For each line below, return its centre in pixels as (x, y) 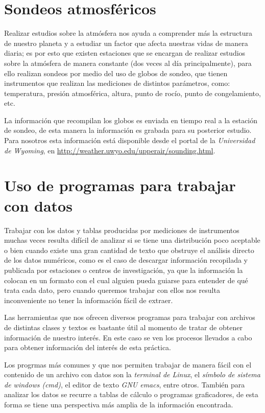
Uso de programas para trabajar (120, 185)
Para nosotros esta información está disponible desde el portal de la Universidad (130, 140)
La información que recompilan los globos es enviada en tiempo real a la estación (131, 120)
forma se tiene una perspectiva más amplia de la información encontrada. (119, 405)
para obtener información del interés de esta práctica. (88, 347)
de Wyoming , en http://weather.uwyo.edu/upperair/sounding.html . (110, 150)
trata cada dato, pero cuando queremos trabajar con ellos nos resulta (112, 290)
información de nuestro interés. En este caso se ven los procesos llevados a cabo (128, 337)
